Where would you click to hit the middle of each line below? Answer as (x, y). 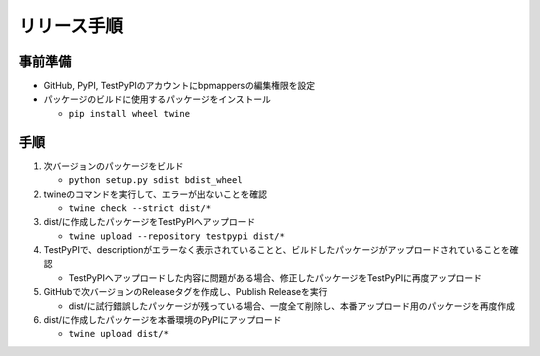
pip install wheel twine (129, 113)
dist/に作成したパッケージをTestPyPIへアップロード (149, 222)
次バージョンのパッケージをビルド (113, 166)
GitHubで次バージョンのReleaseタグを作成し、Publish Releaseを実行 (185, 292)
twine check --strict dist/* (140, 208)
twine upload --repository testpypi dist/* (176, 236)
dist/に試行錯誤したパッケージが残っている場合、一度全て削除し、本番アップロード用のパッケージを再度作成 (291, 306)
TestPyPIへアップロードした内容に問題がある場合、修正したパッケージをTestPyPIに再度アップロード (275, 277)
